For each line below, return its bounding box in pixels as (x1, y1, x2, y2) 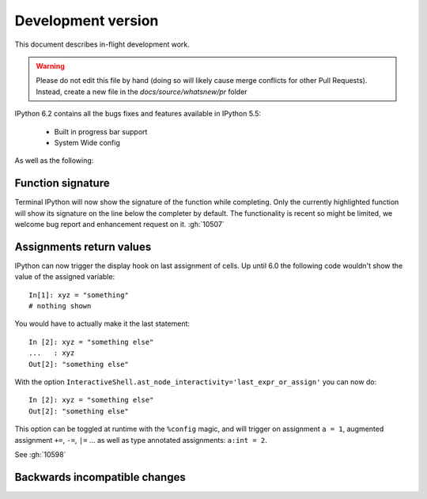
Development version (14, 12, 159, 29)
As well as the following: (14, 156, 94, 165)
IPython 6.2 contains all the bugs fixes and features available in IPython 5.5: (14, 109, 261, 119)
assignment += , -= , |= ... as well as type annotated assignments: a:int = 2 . (14, 435, 268, 444)
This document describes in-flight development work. (14, 40, 190, 49)
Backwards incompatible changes (14, 471, 186, 484)
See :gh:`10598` (14, 449, 66, 459)
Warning (36, 61, 65, 70)
